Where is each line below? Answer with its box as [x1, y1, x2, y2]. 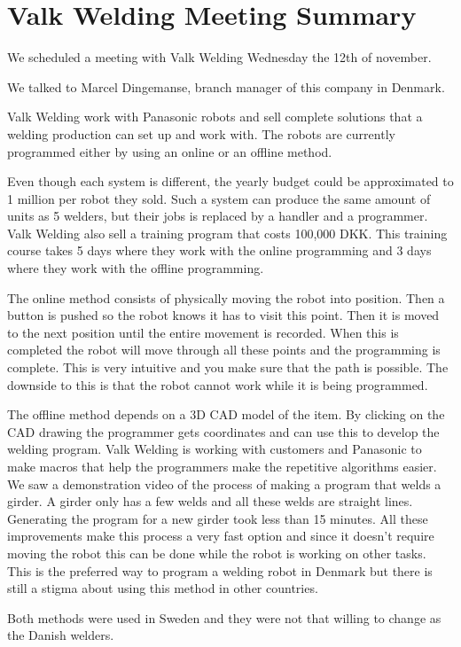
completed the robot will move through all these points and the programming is [7, 340, 441, 359]
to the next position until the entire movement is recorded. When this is [7, 323, 399, 341]
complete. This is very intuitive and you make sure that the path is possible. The [7, 358, 449, 377]
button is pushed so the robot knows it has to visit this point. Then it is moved [7, 306, 440, 324]
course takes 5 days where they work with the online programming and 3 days [7, 241, 432, 260]
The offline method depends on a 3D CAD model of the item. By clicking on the [7, 405, 445, 424]
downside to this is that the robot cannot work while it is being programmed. [7, 375, 428, 394]
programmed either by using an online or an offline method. [7, 142, 332, 160]
